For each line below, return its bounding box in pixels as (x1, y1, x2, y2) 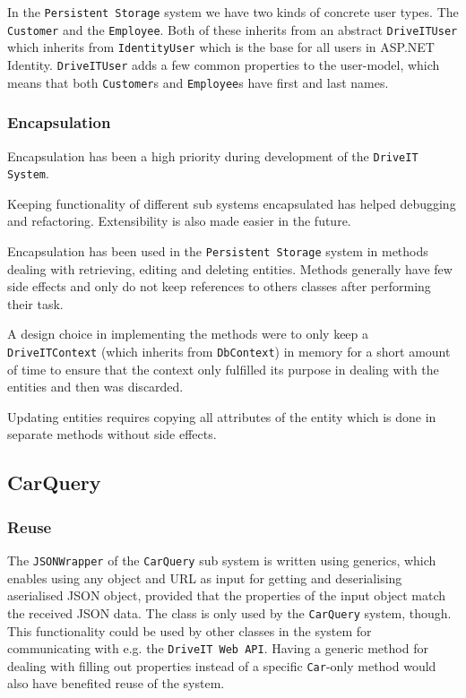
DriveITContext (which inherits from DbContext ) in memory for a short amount (7, 342, 451, 361)
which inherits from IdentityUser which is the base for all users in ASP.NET (7, 38, 435, 56)
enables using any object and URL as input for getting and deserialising (7, 568, 402, 587)
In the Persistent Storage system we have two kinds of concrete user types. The (7, 3, 459, 21)
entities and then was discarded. (7, 377, 184, 396)
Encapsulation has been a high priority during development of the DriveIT (7, 146, 419, 165)
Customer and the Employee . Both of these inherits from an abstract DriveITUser (7, 20, 458, 39)
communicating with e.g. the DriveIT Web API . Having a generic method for (7, 639, 428, 658)
